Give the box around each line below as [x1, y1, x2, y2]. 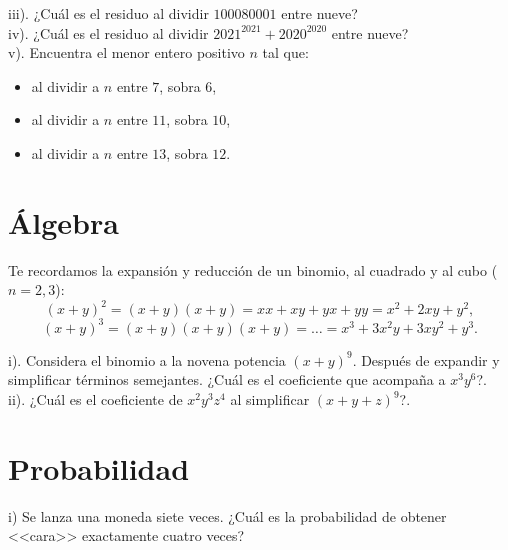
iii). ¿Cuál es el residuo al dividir [8, 3, 209, 23]
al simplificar [230, 389, 310, 410]
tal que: [262, 42, 309, 63]
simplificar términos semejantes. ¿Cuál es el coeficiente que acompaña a [8, 369, 446, 390]
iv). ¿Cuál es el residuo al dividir [8, 22, 209, 43]
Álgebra [8, 201, 119, 242]
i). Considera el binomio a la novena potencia [8, 349, 286, 370]
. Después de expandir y [352, 349, 500, 370]
